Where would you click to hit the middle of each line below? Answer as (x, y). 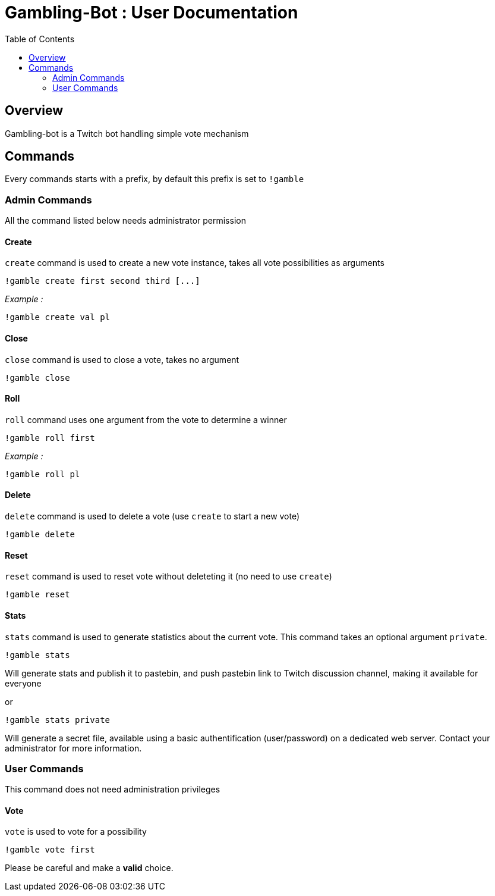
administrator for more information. (73, 748)
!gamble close (37, 377)
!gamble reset (37, 595)
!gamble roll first (50, 438)
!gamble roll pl (42, 474)
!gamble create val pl (58, 317)
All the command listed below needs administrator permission (125, 221)
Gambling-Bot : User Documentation (152, 12)
